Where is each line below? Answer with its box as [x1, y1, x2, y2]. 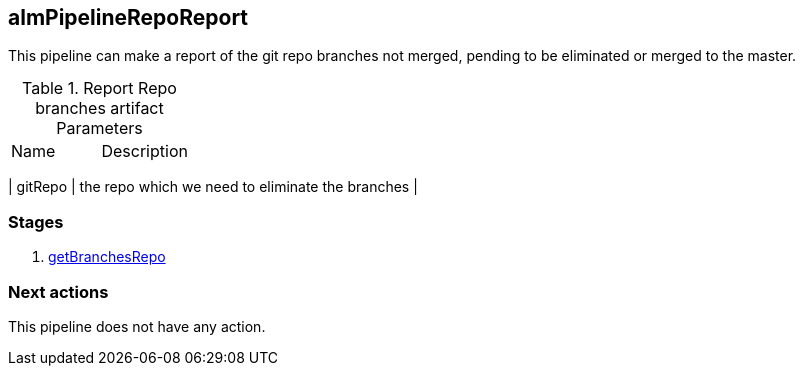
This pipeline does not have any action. [8, 317, 266, 335]
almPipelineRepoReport [8, 5, 249, 30]
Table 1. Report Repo [22, 78, 177, 99]
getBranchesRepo [48, 248, 166, 266]
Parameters [56, 118, 143, 139]
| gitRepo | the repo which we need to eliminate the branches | [8, 178, 418, 196]
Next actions [8, 281, 109, 302]
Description [101, 141, 188, 162]
